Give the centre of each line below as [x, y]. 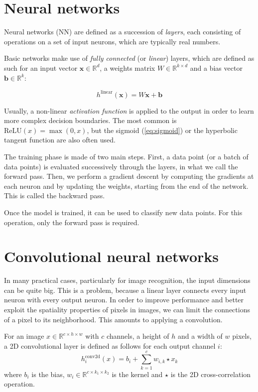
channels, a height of [138, 336]
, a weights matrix [128, 67]
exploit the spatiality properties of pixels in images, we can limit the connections [127, 310]
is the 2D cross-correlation [211, 374]
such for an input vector [41, 67]
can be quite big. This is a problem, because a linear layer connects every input [125, 290]
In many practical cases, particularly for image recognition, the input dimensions [127, 280]
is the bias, [48, 374]
